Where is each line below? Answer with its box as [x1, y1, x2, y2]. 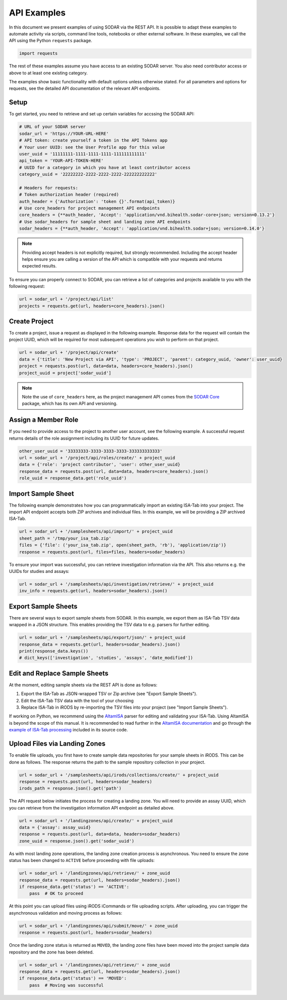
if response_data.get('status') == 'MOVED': [19, 976, 127, 981]
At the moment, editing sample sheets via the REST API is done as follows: [9, 682, 158, 688]
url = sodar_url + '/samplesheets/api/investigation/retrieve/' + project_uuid [19, 581, 214, 587]
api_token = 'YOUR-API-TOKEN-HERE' [19, 158, 104, 163]
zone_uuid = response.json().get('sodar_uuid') [19, 838, 134, 843]
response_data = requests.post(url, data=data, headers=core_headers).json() [19, 468, 208, 474]
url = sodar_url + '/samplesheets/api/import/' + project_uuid [19, 529, 173, 534]
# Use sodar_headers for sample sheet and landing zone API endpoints [19, 219, 191, 224]
